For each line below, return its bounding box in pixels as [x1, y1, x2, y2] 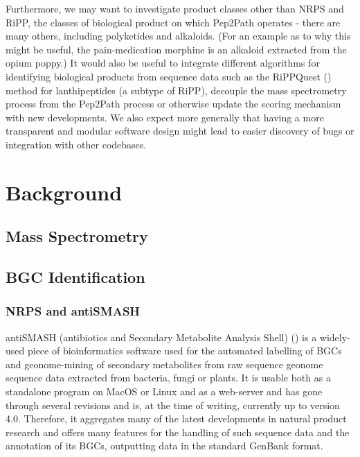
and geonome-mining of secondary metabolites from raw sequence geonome [6, 356, 323, 371]
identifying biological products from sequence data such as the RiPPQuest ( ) [6, 69, 332, 83]
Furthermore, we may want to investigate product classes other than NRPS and [6, 1, 344, 15]
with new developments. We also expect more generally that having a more [6, 110, 324, 124]
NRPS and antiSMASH [6, 302, 141, 320]
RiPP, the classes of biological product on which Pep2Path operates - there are [6, 15, 341, 29]
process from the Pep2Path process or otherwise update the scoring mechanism [6, 96, 341, 111]
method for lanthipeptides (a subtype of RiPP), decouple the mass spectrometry [6, 83, 347, 97]
